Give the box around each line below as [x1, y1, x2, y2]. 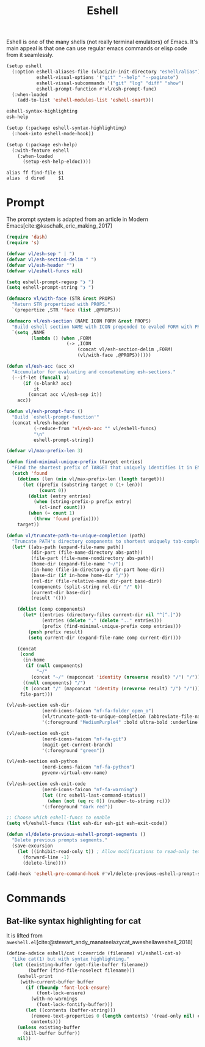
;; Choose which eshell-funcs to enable [6, 814, 111, 821]
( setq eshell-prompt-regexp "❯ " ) [6, 279, 95, 285]
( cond [20, 651, 34, 658]
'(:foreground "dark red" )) [41, 803, 113, 810]
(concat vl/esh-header [12, 420, 70, 426]
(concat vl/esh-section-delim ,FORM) [77, 346, 173, 352]
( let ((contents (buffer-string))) [25, 1007, 116, 1013]
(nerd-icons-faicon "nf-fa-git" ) [41, 736, 127, 742]
